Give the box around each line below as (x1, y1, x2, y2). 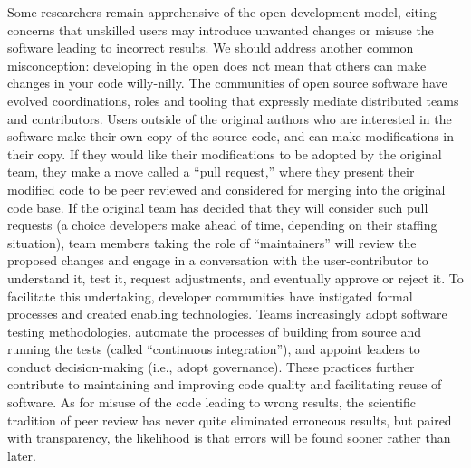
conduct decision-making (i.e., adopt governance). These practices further (7, 357, 415, 376)
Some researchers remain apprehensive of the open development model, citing (7, 3, 437, 21)
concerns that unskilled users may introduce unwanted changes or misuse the (7, 20, 434, 39)
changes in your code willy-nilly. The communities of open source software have (7, 73, 447, 92)
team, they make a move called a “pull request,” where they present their (7, 162, 415, 181)
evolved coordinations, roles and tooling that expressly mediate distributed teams (7, 91, 459, 110)
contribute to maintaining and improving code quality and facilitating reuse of (7, 375, 442, 394)
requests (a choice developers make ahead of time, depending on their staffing (7, 215, 437, 234)
